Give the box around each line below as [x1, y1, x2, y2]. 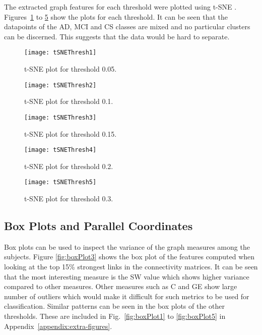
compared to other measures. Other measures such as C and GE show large [4, 281, 237, 292]
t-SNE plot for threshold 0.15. [24, 128, 117, 139]
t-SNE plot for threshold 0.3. [24, 193, 113, 204]
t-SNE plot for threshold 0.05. [24, 64, 117, 74]
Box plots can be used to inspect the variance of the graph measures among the [4, 241, 250, 252]
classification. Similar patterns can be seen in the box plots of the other [4, 301, 225, 311]
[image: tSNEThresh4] [24, 146, 97, 154]
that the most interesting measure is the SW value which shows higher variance [4, 271, 249, 282]
